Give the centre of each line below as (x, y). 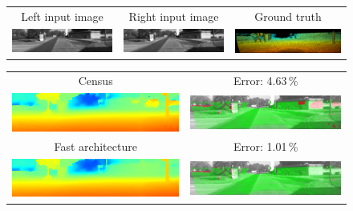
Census (95, 81)
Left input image (62, 16)
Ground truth (288, 16)
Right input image (174, 16)
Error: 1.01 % (266, 146)
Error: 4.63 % (266, 81)
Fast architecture (95, 146)
